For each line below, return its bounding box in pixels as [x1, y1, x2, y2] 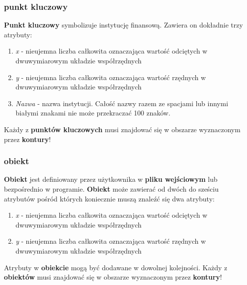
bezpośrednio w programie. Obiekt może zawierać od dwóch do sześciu [4, 183, 219, 194]
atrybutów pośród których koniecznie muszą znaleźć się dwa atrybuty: [4, 193, 215, 203]
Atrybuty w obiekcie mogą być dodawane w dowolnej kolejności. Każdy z [4, 262, 227, 272]
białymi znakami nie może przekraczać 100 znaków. [15, 108, 170, 118]
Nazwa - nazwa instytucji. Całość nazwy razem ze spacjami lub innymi [15, 98, 228, 108]
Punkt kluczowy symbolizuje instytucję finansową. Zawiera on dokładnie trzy [4, 20, 243, 30]
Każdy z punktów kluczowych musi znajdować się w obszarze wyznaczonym [4, 124, 241, 134]
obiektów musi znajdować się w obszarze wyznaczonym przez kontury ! [4, 272, 222, 282]
